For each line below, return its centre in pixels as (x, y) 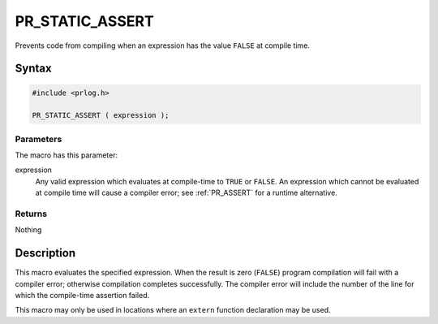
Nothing (28, 230)
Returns (31, 214)
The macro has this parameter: (66, 155)
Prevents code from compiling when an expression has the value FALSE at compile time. (162, 45)
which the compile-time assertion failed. (82, 296)
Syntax (33, 69)
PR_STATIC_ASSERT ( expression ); (101, 115)
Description (45, 253)
